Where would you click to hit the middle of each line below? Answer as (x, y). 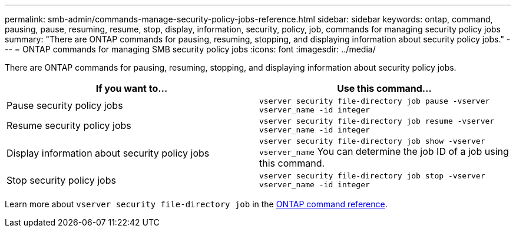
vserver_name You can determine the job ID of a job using (384, 151)
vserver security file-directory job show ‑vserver (372, 141)
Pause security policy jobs (65, 105)
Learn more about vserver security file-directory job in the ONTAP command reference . (196, 204)
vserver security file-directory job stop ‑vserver (372, 176)
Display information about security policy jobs (108, 153)
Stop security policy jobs (61, 180)
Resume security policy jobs (69, 125)
